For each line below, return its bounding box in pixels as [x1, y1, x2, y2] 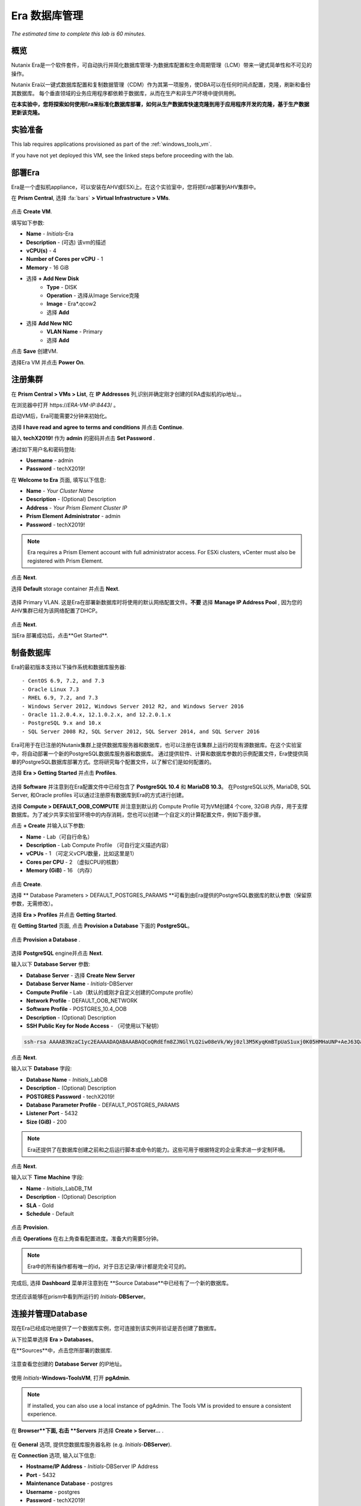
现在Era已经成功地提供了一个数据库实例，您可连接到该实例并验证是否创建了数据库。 [11, 1325, 220, 1332]
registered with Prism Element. [27, 557, 103, 564]
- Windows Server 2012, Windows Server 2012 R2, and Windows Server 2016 [22, 702, 244, 710]
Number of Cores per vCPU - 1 [26, 255, 103, 263]
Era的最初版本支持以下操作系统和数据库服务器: [11, 663, 126, 671]
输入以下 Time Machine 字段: [11, 1173, 84, 1181]
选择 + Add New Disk [26, 275, 79, 283]
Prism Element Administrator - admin [26, 513, 121, 520]
